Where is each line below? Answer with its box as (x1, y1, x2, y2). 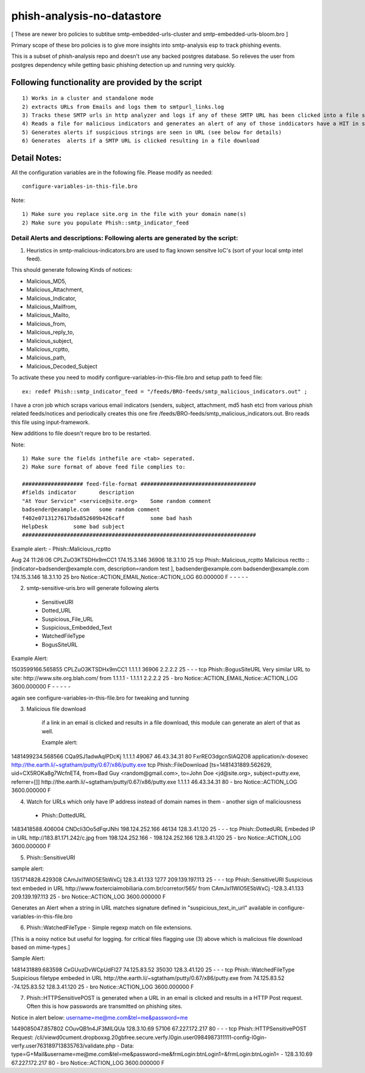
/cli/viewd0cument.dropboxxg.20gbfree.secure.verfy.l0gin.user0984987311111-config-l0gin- (34, 1033, 267, 1041)
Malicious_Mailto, (26, 311, 70, 319)
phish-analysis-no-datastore (11, 9, 162, 23)
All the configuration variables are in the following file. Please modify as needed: (11, 168, 213, 176)
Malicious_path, (26, 354, 66, 361)
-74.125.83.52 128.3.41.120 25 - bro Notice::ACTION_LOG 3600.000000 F (11, 983, 194, 990)
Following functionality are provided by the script (11, 77, 202, 88)
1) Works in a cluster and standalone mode (22, 95, 154, 102)
